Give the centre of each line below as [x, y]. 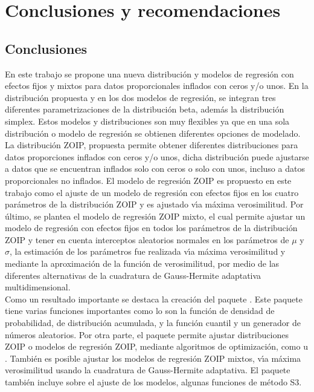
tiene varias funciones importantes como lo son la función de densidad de [140, 311]
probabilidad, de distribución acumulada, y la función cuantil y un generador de [153, 323]
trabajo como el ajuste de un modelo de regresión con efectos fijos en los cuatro [152, 192]
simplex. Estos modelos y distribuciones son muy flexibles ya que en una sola [147, 121]
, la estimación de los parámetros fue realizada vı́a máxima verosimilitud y [148, 251]
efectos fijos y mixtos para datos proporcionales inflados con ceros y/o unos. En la [157, 86]
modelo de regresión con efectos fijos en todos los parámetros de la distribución [151, 228]
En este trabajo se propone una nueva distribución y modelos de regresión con [149, 73]
